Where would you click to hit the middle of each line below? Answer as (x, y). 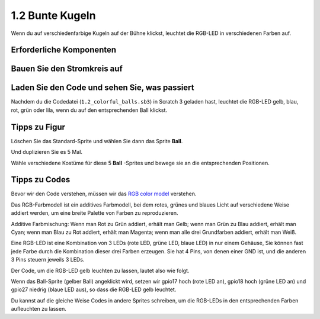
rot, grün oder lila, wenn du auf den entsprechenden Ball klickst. (89, 110)
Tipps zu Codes (41, 180)
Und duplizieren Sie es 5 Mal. (47, 152)
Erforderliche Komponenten (64, 50)
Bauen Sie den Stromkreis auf (67, 69)
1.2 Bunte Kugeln (53, 15)
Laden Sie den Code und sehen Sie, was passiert (103, 88)
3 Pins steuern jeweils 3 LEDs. (48, 260)
